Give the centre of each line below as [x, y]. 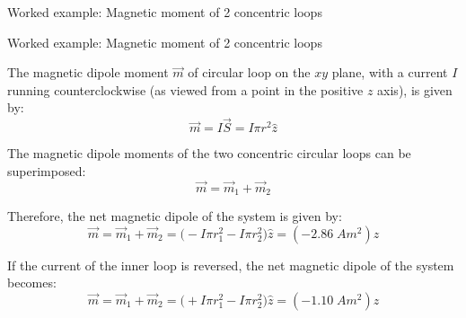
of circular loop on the [249, 72]
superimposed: [47, 170]
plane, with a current [390, 72]
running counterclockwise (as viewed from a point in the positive [185, 89]
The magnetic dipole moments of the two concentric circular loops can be [209, 153]
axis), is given [415, 89]
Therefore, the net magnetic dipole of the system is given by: [175, 216]
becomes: [32, 283]
